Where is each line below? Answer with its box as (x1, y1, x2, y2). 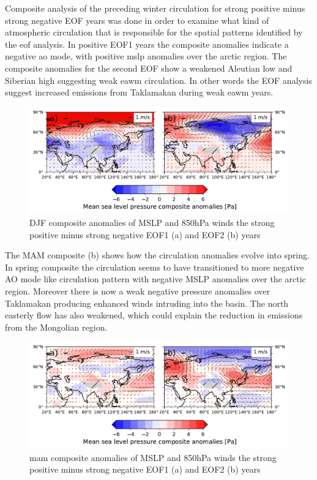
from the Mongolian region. (5, 320, 108, 333)
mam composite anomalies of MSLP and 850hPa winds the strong (29, 451, 277, 463)
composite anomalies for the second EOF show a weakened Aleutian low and (5, 61, 293, 74)
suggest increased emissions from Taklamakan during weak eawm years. (5, 86, 274, 99)
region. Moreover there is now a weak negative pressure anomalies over (5, 285, 270, 298)
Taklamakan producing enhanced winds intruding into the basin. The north (5, 296, 289, 309)
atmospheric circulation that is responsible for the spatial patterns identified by (5, 26, 303, 39)
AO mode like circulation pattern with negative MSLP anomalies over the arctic (5, 272, 306, 285)
